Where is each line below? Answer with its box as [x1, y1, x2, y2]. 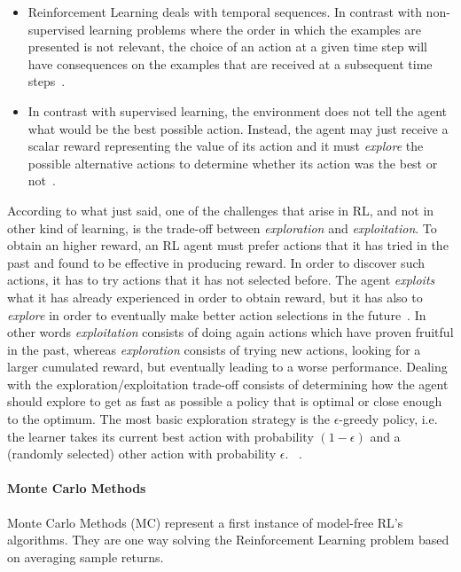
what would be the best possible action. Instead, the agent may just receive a [27, 119, 449, 137]
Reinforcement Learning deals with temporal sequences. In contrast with [27, 3, 422, 20]
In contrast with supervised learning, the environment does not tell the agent [27, 101, 447, 120]
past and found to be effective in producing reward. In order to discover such [7, 253, 426, 271]
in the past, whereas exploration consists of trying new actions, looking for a [7, 340, 421, 358]
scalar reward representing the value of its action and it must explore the [27, 137, 424, 155]
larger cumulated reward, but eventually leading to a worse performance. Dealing [7, 357, 448, 376]
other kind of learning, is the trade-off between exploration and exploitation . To [7, 218, 437, 237]
